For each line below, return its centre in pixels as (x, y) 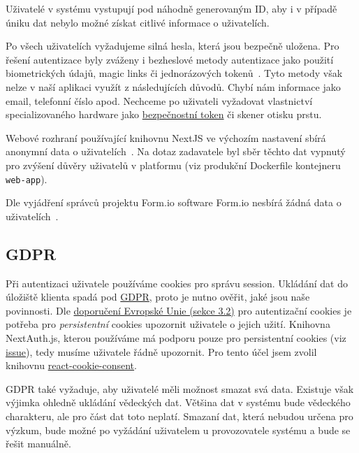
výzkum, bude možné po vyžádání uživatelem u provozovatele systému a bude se (178, 430)
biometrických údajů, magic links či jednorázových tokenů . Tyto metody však (174, 73)
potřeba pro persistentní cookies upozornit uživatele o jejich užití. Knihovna (168, 324)
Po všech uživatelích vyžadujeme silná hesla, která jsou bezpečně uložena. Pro (173, 46)
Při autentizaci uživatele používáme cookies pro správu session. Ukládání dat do (177, 283)
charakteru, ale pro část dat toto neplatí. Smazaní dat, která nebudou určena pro (179, 416)
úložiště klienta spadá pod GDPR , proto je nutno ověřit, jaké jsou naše (158, 297)
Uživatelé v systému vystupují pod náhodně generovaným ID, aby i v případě (171, 8)
